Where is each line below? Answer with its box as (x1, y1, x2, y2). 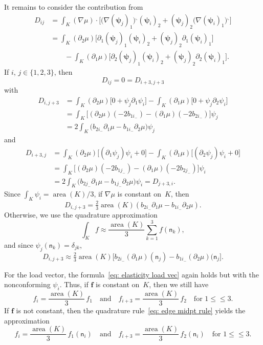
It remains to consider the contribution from (4, 2, 143, 12)
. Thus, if (59, 279, 89, 290)
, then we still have (149, 279, 209, 290)
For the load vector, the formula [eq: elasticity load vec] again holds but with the (4, 269, 259, 279)
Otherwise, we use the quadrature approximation (4, 209, 158, 220)
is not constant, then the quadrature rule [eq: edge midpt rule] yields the (16, 305, 246, 316)
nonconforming (4, 279, 51, 290)
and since (4, 239, 33, 250)
